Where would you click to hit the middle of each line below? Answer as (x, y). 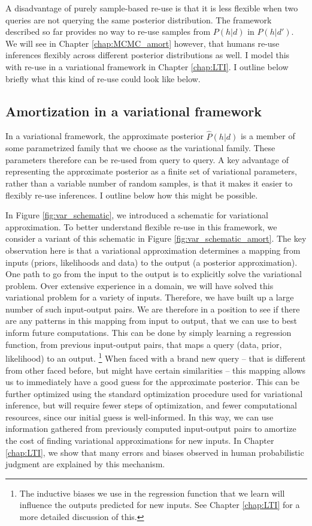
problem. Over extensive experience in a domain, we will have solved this (140, 285)
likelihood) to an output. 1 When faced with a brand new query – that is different (156, 357)
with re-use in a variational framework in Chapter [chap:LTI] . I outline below (147, 66)
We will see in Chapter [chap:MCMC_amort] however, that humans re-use (143, 43)
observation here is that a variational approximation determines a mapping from (153, 250)
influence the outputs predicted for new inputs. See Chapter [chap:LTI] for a (160, 505)
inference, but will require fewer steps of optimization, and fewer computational (151, 405)
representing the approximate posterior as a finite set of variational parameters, (151, 171)
